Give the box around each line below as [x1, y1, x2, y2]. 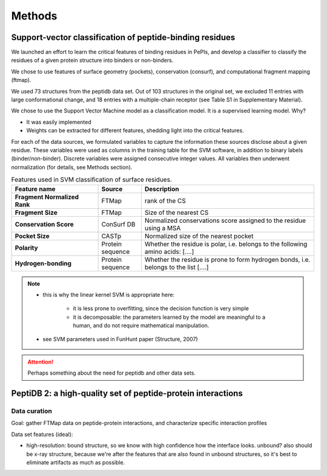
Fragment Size [15, 208, 58, 217]
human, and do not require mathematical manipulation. [73, 322, 210, 329]
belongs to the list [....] [144, 263, 209, 271]
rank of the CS [144, 196, 186, 205]
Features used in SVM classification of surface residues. [11, 175, 172, 184]
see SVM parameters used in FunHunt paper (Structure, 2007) [42, 336, 198, 343]
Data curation [11, 407, 53, 415]
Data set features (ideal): [11, 430, 73, 438]
